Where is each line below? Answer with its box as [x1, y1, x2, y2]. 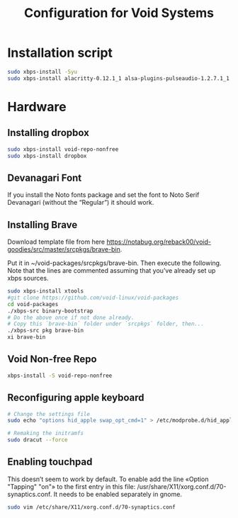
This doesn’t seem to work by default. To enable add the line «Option [7, 475, 209, 483]
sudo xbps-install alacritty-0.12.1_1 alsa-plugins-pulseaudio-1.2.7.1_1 [7, 74, 230, 82]
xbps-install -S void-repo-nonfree [7, 372, 113, 379]
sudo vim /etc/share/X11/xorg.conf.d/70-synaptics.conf [7, 503, 176, 511]
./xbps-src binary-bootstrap [7, 307, 93, 315]
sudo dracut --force [7, 437, 69, 444]
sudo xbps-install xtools [7, 288, 84, 295]
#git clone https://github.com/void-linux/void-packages [7, 294, 179, 301]
